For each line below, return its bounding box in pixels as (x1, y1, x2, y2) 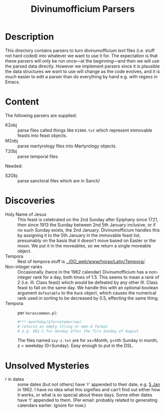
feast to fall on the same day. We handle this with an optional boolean (17, 284, 159, 290)
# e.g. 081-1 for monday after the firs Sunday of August (17, 329, 139, 334)
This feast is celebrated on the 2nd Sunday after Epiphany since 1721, (17, 216, 159, 222)
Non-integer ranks (5, 264, 43, 270)
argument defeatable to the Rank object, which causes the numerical (17, 290, 157, 296)
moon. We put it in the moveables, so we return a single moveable (17, 242, 151, 248)
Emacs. (5, 79, 20, 85)
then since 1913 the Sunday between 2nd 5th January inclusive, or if (17, 222, 156, 228)
